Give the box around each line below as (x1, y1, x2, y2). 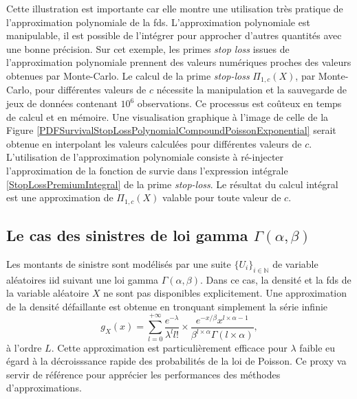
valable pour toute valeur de (162, 190, 281, 205)
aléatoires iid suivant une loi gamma (6, 272, 159, 286)
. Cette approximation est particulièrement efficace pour (51, 340, 288, 354)
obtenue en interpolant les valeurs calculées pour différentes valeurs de (6, 136, 302, 150)
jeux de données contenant (6, 96, 118, 111)
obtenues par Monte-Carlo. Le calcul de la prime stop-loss (6, 68, 250, 82)
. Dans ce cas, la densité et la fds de (199, 272, 351, 286)
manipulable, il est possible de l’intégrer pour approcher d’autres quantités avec (6, 28, 342, 43)
